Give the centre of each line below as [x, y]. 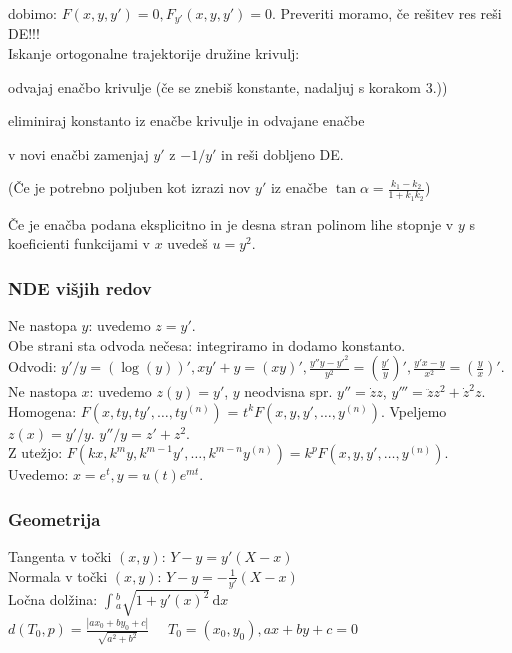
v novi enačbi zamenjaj [78, 153]
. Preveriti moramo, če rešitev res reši [387, 13]
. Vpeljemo [413, 410]
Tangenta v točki [60, 556]
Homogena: [42, 410]
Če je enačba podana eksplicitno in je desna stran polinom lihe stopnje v [231, 223]
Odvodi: [32, 366]
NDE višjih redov [80, 287]
